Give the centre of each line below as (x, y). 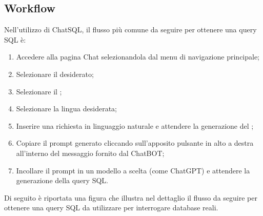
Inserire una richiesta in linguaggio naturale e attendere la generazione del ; (135, 125)
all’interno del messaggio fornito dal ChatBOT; (90, 153)
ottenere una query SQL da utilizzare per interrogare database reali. (111, 208)
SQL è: (15, 39)
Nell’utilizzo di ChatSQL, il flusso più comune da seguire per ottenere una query (130, 30)
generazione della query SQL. (62, 180)
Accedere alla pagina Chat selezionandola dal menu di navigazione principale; (138, 57)
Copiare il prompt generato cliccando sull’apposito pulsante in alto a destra (135, 143)
